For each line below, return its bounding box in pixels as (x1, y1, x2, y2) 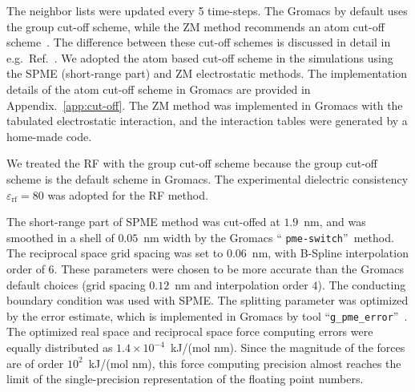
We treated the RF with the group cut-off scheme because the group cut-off (6, 155, 377, 172)
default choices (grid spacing (6, 276, 146, 293)
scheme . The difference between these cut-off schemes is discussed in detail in (6, 34, 391, 51)
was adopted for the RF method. (47, 186, 208, 203)
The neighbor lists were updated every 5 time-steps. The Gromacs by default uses (6, 2, 408, 18)
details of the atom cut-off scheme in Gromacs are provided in (6, 80, 311, 97)
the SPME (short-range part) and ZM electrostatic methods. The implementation (6, 65, 408, 82)
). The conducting (317, 276, 406, 293)
